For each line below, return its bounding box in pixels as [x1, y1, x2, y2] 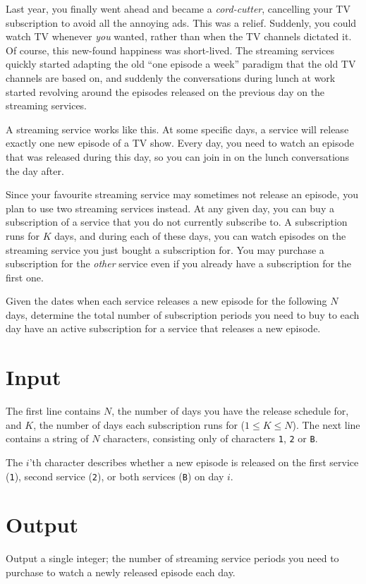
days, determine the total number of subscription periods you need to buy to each [6, 307, 360, 322]
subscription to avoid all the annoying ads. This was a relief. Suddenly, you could [6, 15, 357, 30]
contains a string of [6, 431, 89, 446]
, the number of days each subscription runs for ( [33, 417, 245, 432]
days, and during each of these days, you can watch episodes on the [54, 228, 346, 243]
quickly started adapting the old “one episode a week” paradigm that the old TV [6, 56, 356, 71]
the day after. [6, 163, 64, 178]
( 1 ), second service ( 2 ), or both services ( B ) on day [6, 468, 224, 483]
